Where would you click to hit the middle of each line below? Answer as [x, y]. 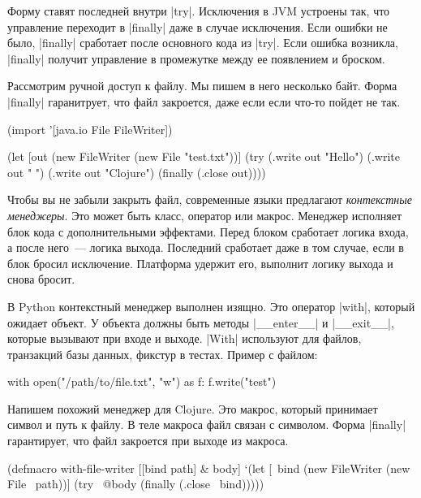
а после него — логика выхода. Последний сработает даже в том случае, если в [206, 247]
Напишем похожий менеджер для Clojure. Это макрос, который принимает [193, 408]
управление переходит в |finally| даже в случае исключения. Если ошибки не [198, 26]
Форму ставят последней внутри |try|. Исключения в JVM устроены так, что [199, 11]
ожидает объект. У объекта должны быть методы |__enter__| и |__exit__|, [201, 322]
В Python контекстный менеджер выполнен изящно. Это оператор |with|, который [211, 306]
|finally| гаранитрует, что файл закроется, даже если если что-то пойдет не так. [204, 101]
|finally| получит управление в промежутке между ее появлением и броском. [196, 58]
